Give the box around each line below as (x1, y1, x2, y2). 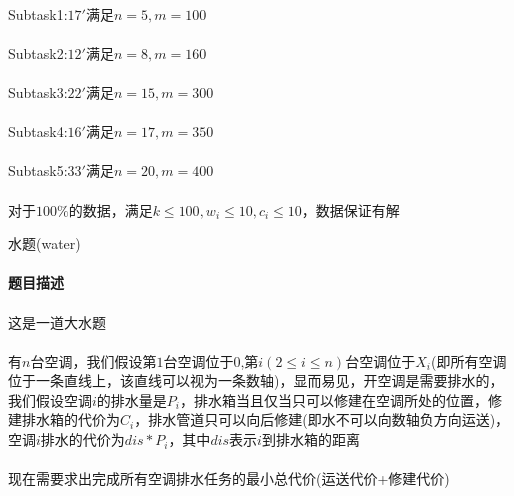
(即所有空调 (430, 350, 507, 371)
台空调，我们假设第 (30, 350, 157, 371)
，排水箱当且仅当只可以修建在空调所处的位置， (180, 389, 489, 410)
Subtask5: (8, 160, 68, 181)
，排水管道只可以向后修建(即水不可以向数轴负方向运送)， (134, 409, 510, 430)
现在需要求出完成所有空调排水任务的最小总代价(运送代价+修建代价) (8, 468, 450, 489)
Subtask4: (8, 121, 68, 142)
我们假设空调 (8, 389, 92, 410)
